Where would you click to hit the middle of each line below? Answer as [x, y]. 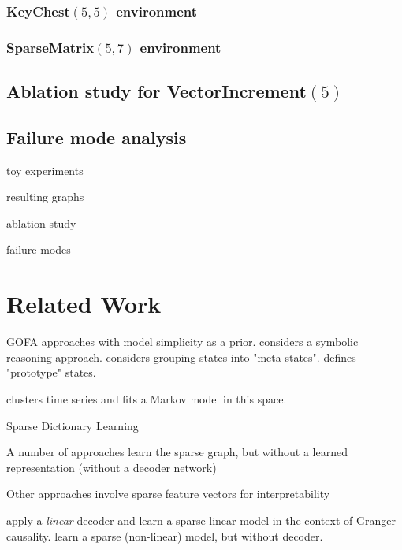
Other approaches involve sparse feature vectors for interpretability [168, 494]
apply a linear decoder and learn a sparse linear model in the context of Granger [201, 520]
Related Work [84, 304]
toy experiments [45, 170]
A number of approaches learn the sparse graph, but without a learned [177, 452]
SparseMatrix [50, 47]
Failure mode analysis [97, 137]
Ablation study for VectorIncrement [156, 91]
